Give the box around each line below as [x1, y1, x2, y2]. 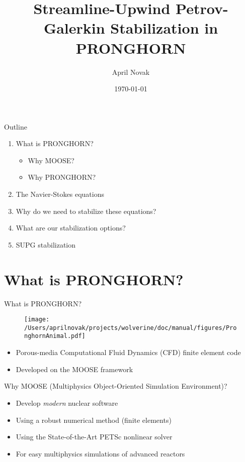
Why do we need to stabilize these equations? [16, 205, 156, 216]
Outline [4, 121, 27, 132]
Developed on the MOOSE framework [16, 364, 133, 374]
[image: [24, 316, 50, 323]
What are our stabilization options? [16, 222, 126, 233]
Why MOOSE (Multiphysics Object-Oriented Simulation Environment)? [4, 381, 227, 391]
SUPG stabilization [16, 239, 76, 250]
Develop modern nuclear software [16, 397, 118, 408]
